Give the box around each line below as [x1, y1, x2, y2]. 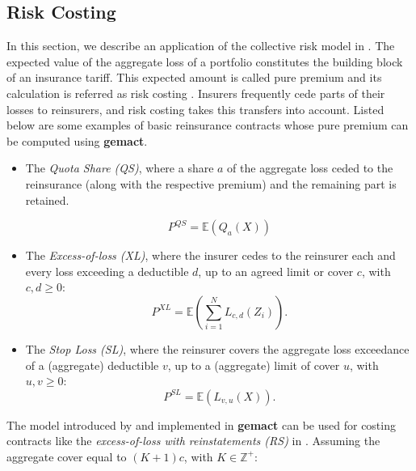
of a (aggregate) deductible [25, 356, 159, 373]
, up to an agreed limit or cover [198, 262, 354, 279]
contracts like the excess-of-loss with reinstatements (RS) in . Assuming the [6, 432, 380, 449]
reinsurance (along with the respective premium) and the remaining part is [25, 175, 397, 192]
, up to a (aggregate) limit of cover [167, 356, 340, 373]
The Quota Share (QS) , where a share [25, 159, 214, 176]
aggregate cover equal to [6, 448, 127, 465]
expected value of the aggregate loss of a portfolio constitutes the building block [6, 53, 403, 70]
